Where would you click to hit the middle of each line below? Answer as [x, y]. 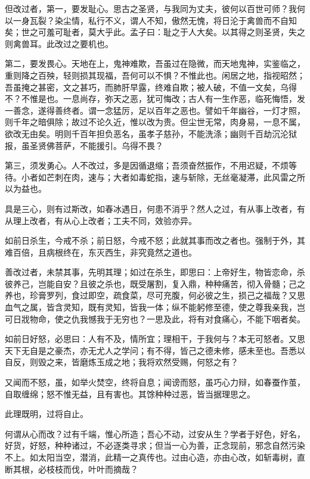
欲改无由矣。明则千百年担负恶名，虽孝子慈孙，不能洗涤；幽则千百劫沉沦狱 [151, 133]
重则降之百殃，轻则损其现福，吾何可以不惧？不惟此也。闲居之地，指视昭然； [155, 75]
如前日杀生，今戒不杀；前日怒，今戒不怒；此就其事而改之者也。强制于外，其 [155, 240]
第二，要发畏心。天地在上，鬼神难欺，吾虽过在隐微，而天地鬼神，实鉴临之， [155, 63]
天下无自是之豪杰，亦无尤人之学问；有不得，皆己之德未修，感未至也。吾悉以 [155, 350]
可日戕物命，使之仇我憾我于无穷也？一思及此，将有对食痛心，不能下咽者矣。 [155, 318]
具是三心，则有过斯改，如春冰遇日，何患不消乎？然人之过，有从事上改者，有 [155, 208]
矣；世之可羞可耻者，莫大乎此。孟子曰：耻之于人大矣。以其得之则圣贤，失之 [155, 32]
